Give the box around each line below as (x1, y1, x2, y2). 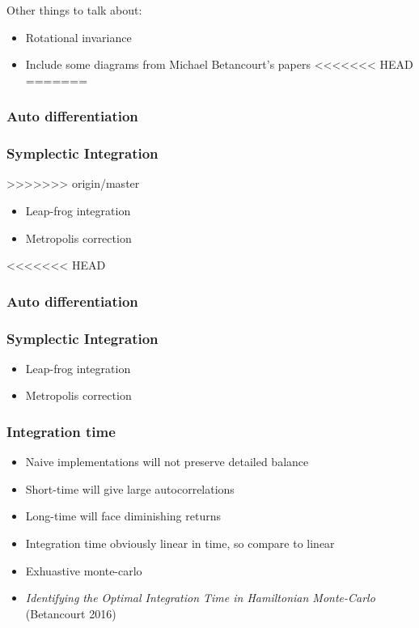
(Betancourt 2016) (25, 605, 116, 622)
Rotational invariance (25, 28, 132, 45)
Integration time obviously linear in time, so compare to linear (25, 535, 335, 552)
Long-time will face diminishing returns (25, 507, 221, 524)
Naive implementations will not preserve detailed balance (25, 453, 309, 470)
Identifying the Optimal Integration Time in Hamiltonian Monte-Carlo (25, 589, 375, 606)
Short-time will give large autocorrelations (25, 480, 235, 497)
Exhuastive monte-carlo (25, 562, 142, 579)
